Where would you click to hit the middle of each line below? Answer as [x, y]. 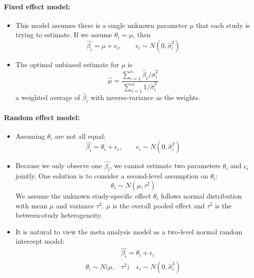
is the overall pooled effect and [159, 205]
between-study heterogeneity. [59, 215]
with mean [31, 205]
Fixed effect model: [37, 6]
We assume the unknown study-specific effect [83, 196]
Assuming [30, 136]
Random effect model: [42, 117]
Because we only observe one [59, 165]
